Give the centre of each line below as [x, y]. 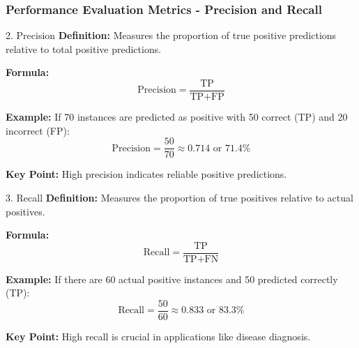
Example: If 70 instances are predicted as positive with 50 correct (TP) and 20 [177, 117]
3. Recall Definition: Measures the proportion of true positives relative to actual [179, 197]
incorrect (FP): [38, 130]
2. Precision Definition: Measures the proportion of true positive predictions [171, 35]
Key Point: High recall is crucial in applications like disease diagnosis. [158, 336]
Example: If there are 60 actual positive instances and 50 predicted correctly [172, 279]
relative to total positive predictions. [84, 48]
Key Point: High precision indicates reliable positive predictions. [146, 174]
